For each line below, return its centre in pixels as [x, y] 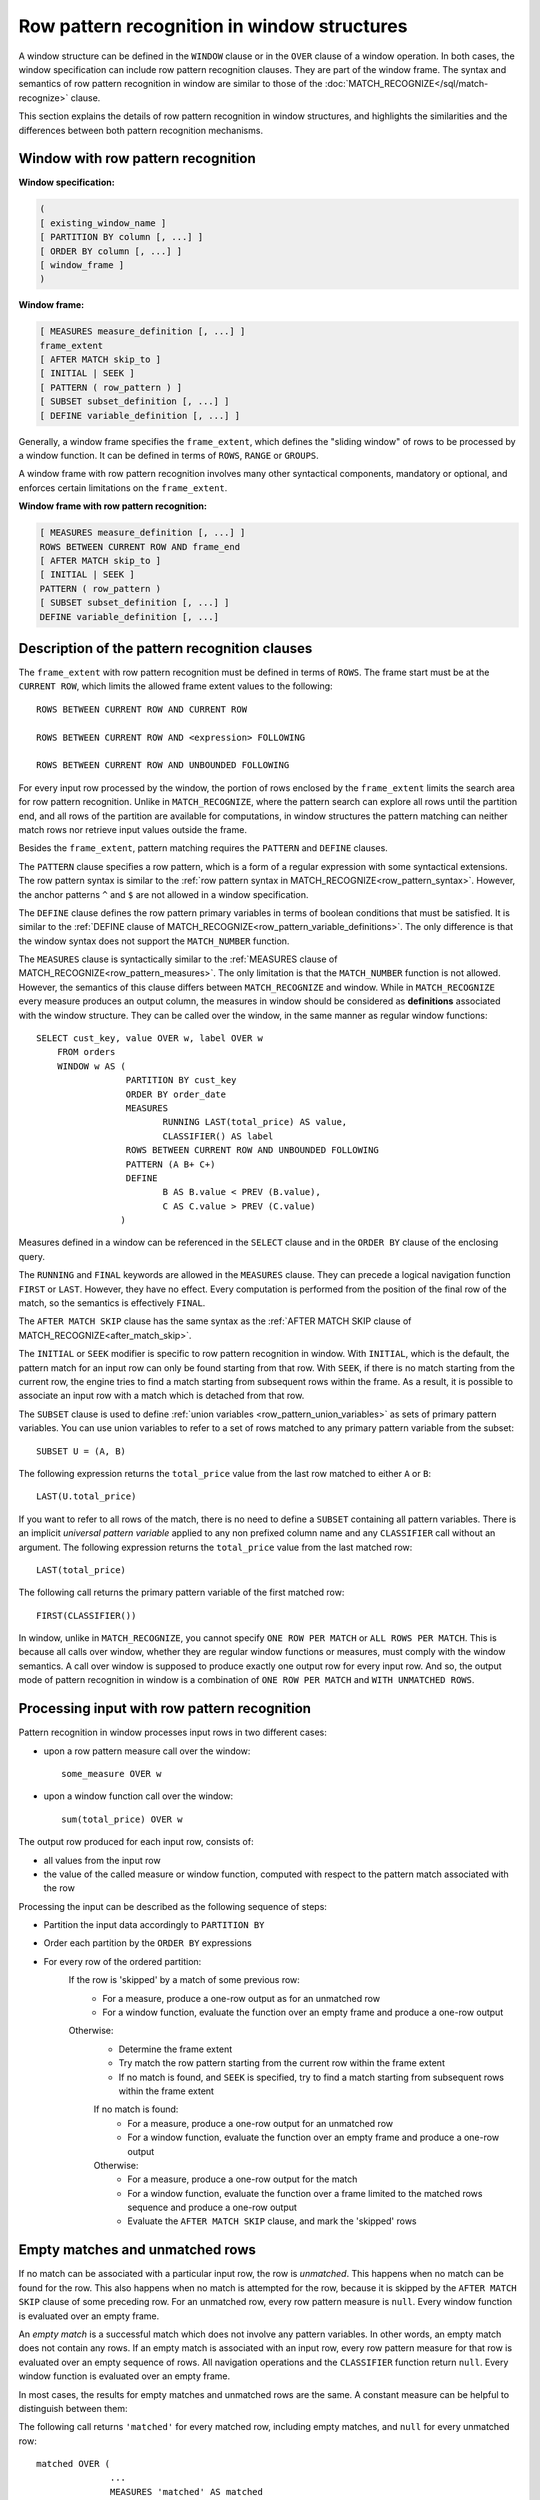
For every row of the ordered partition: [122, 1961]
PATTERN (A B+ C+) [170, 1164]
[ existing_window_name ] [103, 223]
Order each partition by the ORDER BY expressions [147, 1943]
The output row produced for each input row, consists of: [136, 1842]
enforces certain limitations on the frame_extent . [123, 487]
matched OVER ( [73, 2464]
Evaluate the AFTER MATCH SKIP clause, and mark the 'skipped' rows [272, 2221]
